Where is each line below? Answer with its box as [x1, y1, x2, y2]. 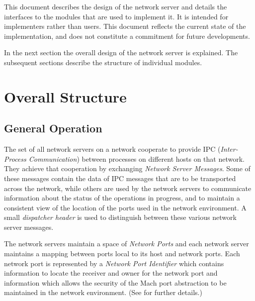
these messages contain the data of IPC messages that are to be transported [4, 173, 236, 183]
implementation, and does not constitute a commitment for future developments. [4, 30, 250, 41]
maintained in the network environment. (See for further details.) [4, 287, 202, 298]
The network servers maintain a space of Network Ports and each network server [4, 238, 249, 249]
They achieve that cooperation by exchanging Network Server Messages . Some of [4, 163, 251, 174]
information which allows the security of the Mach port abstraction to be [4, 277, 227, 288]
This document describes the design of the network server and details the [4, 1, 227, 11]
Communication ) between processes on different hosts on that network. [28, 153, 245, 164]
